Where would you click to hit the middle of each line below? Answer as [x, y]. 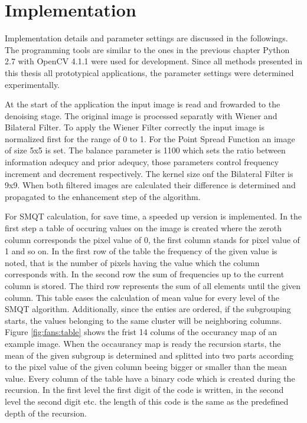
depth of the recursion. [46, 413]
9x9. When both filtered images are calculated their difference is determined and [150, 185]
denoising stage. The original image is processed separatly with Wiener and [141, 115]
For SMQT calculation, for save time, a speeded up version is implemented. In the [153, 216]
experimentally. [32, 84]
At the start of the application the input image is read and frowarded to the [143, 104]
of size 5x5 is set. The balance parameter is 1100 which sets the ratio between [145, 150]
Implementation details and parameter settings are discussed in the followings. [146, 38]
